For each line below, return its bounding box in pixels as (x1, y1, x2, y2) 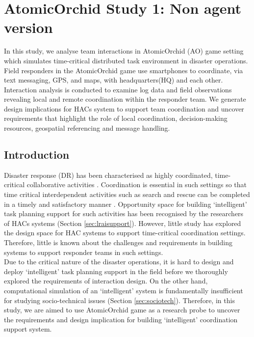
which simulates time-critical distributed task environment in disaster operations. (4, 55, 248, 65)
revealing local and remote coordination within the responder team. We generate (4, 94, 246, 104)
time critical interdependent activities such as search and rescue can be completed (4, 189, 250, 199)
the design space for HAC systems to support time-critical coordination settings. (4, 227, 246, 238)
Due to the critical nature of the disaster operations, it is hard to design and (4, 256, 234, 267)
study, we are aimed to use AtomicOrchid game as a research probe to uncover (4, 305, 240, 315)
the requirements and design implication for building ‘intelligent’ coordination (4, 314, 238, 324)
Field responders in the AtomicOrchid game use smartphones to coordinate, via (4, 65, 243, 75)
